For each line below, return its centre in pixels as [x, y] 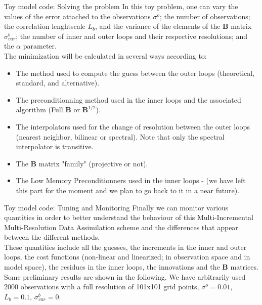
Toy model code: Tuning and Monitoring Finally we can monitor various [116, 207]
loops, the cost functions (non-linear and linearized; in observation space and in [127, 257]
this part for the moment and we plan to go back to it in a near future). [128, 190]
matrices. [244, 267]
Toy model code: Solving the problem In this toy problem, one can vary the [121, 6]
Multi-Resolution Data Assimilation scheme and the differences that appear [121, 227]
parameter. [40, 46]
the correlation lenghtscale [45, 26]
